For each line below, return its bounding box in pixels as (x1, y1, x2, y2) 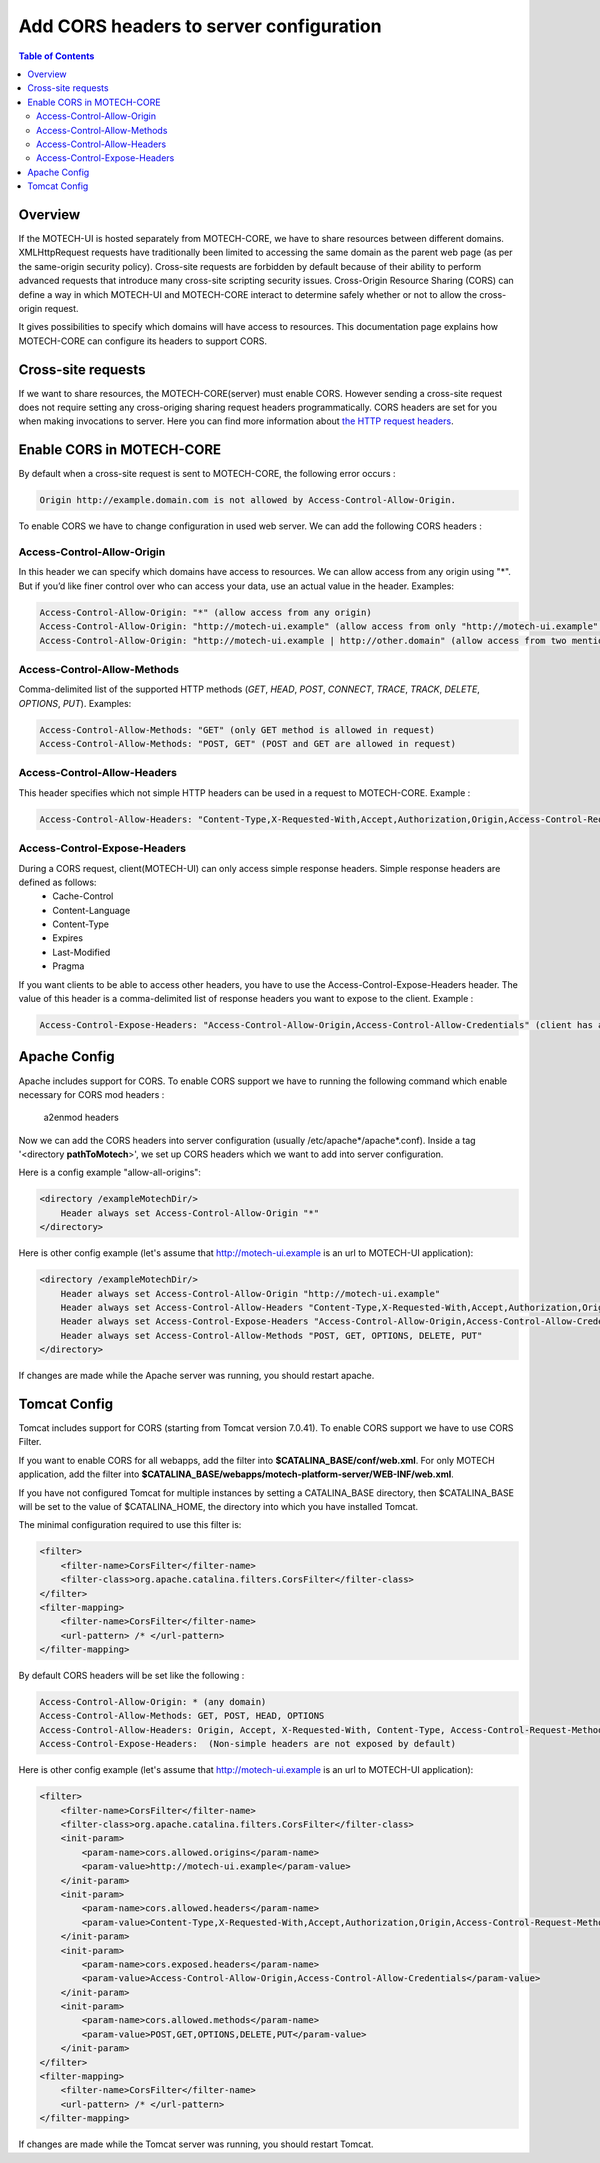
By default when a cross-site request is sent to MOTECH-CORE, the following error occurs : (18, 468, 396, 480)
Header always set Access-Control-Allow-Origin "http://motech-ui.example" (60, 1288, 441, 1299)
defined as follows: (18, 876, 97, 888)
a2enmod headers (43, 1111, 119, 1124)
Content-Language (52, 904, 131, 916)
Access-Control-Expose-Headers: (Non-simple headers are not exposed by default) (39, 1738, 457, 1750)
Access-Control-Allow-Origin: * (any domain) (39, 1696, 267, 1708)
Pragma (52, 960, 85, 972)
